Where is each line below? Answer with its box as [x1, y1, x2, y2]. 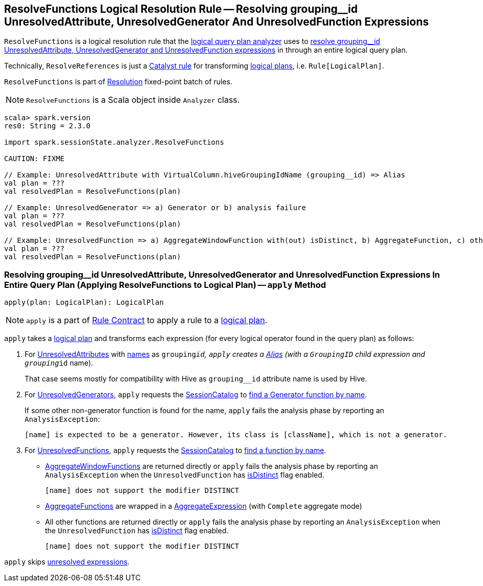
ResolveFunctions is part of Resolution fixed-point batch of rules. [4, 77, 233, 86]
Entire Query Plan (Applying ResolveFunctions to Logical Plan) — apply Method [4, 279, 326, 290]
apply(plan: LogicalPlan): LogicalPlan [4, 298, 164, 307]
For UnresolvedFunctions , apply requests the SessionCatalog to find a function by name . [25, 446, 326, 455]
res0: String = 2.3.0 [4, 122, 91, 130]
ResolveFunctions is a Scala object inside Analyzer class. [26, 95, 240, 105]
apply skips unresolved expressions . [4, 557, 130, 567]
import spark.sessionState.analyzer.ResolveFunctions [4, 138, 224, 147]
